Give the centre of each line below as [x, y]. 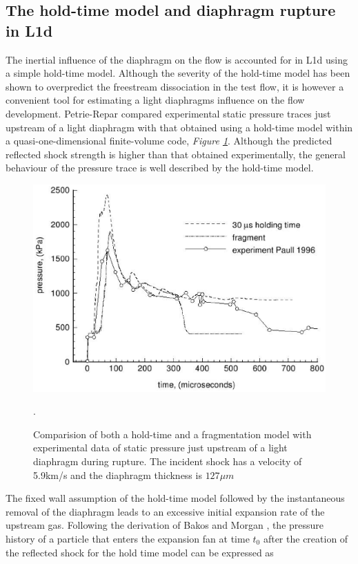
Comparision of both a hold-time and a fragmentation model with [172, 434]
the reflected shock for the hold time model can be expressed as [140, 552]
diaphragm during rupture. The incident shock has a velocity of [168, 461]
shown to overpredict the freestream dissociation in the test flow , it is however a [175, 86]
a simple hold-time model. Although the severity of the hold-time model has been [178, 73]
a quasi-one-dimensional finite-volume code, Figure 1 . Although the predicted [169, 141]
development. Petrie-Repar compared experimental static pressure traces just [168, 113]
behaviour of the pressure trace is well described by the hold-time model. [160, 168]
